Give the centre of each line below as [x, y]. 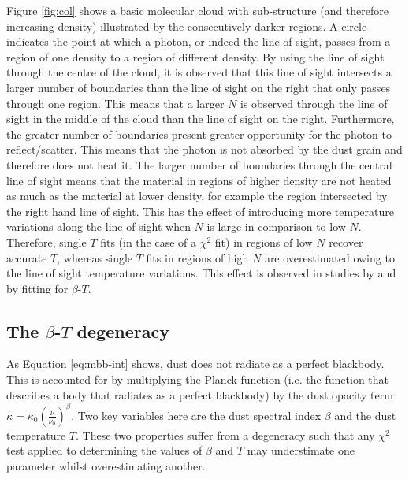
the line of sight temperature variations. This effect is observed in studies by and [201, 273]
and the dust [365, 415]
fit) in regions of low [264, 241]
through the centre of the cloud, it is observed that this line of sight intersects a [199, 72]
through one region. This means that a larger [115, 103]
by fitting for [37, 288]
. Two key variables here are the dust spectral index [196, 415]
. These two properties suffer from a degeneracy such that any [225, 434]
